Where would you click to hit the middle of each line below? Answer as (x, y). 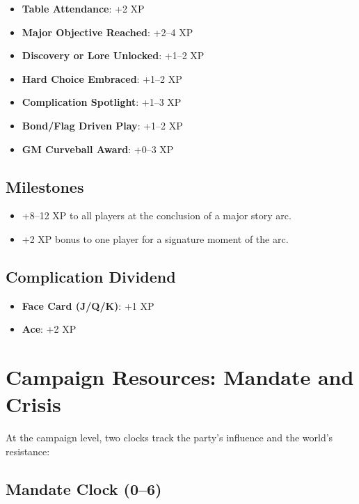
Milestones (45, 186)
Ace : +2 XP (49, 329)
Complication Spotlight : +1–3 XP (102, 102)
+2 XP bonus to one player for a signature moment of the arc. (155, 238)
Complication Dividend (91, 276)
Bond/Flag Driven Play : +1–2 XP (102, 125)
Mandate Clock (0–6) (84, 488)
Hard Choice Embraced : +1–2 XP (102, 78)
